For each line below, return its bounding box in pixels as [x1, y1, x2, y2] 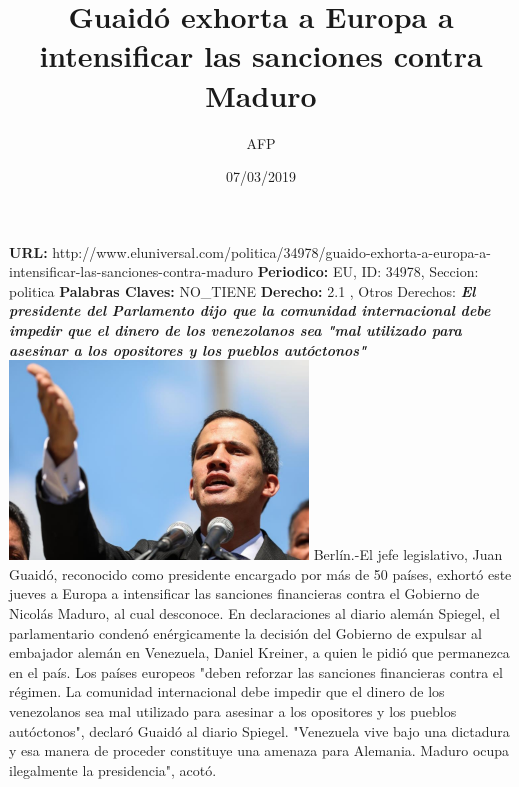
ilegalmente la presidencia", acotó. [9, 759, 217, 780]
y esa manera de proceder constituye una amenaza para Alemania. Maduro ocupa [9, 740, 510, 761]
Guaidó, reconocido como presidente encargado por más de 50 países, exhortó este [9, 563, 512, 584]
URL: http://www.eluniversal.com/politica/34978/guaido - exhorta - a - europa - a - [9, 241, 491, 262]
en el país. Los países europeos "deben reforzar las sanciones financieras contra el [9, 661, 503, 682]
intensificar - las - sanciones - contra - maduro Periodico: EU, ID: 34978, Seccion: [9, 261, 479, 282]
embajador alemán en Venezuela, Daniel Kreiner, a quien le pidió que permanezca [9, 642, 510, 663]
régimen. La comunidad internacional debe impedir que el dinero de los [9, 681, 445, 702]
